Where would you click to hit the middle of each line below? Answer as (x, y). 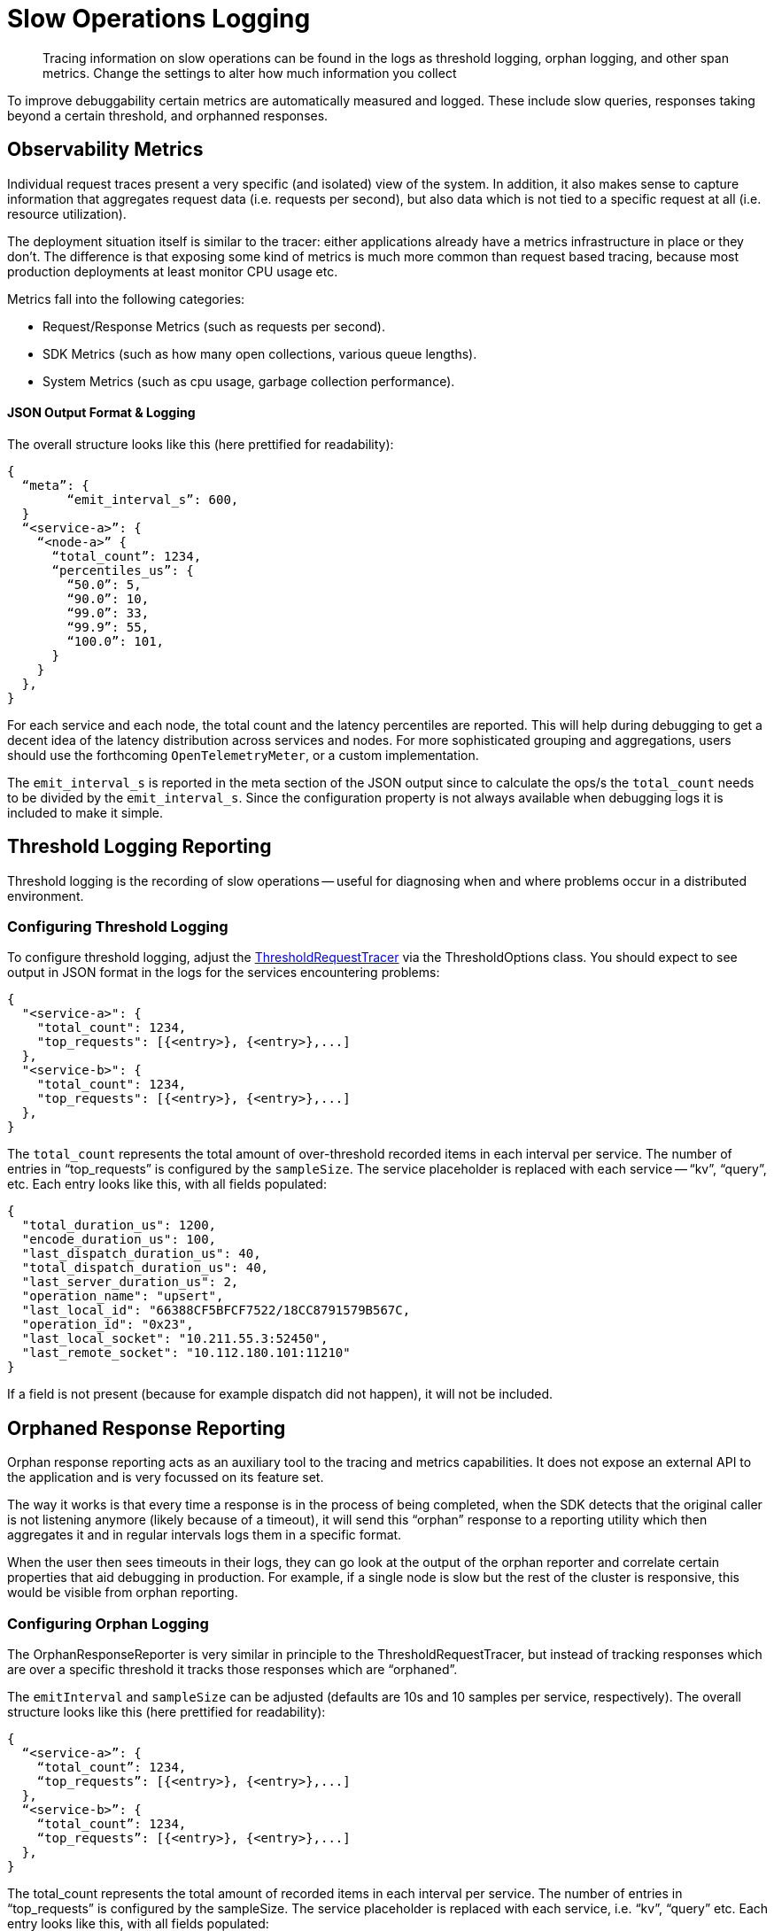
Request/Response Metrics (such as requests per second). (214, 326)
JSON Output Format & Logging (101, 413)
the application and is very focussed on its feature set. (166, 1477)
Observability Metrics (105, 150)
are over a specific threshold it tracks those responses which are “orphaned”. (232, 1669)
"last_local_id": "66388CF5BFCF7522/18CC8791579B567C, (216, 1311)
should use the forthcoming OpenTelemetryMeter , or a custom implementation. (243, 755)
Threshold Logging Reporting (139, 847)
